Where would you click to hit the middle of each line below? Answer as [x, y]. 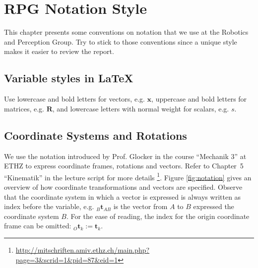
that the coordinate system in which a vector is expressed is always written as [123, 196]
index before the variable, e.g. [49, 206]
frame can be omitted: [38, 226]
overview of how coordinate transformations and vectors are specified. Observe [123, 187]
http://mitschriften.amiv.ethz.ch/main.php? [83, 249]
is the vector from [140, 206]
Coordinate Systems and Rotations [96, 135]
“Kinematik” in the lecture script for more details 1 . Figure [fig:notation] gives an [128, 176]
